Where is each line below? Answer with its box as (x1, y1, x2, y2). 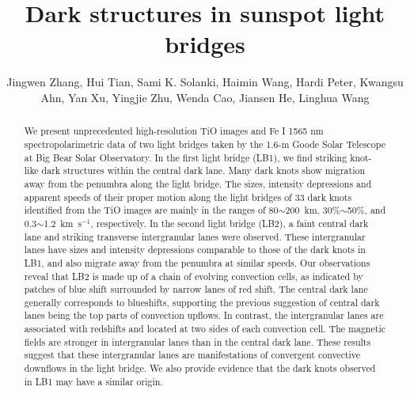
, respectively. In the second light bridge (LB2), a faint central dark (90, 216, 369, 229)
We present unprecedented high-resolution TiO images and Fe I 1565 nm (24, 124, 324, 138)
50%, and (347, 203, 386, 217)
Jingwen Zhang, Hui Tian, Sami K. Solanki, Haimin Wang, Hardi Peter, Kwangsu (6, 74, 404, 90)
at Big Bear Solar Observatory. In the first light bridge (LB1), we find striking (24, 150, 347, 164)
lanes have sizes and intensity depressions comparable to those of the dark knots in (24, 243, 366, 256)
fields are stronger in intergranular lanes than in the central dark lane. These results (24, 335, 371, 348)
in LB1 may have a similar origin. (24, 374, 163, 388)
